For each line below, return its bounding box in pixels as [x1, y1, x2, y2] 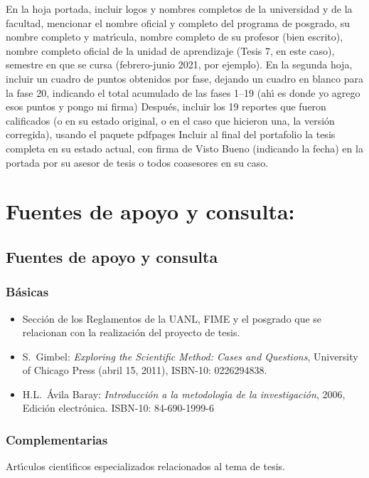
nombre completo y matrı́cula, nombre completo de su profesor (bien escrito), [6, 29, 343, 44]
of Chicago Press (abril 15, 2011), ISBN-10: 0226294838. [22, 363, 267, 378]
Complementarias [6, 430, 108, 448]
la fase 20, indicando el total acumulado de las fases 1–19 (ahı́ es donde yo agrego [6, 85, 360, 100]
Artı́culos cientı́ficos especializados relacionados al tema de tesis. [6, 459, 285, 474]
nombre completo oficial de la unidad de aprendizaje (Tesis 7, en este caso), [6, 43, 335, 58]
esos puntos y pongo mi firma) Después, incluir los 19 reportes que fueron [6, 99, 326, 114]
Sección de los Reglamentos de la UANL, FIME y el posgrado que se [22, 311, 322, 326]
